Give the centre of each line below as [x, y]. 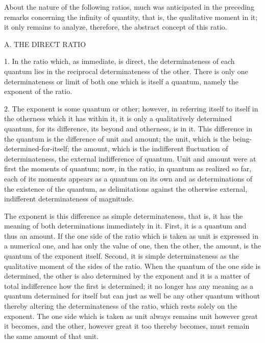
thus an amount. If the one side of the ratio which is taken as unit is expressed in [131, 235]
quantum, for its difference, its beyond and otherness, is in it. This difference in [128, 128]
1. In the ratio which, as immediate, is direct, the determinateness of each [119, 61]
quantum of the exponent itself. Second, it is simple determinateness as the [122, 256]
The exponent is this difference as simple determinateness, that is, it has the [124, 215]
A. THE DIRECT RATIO [45, 44]
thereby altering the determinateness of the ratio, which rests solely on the [121, 306]
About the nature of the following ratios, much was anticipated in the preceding [129, 7]
